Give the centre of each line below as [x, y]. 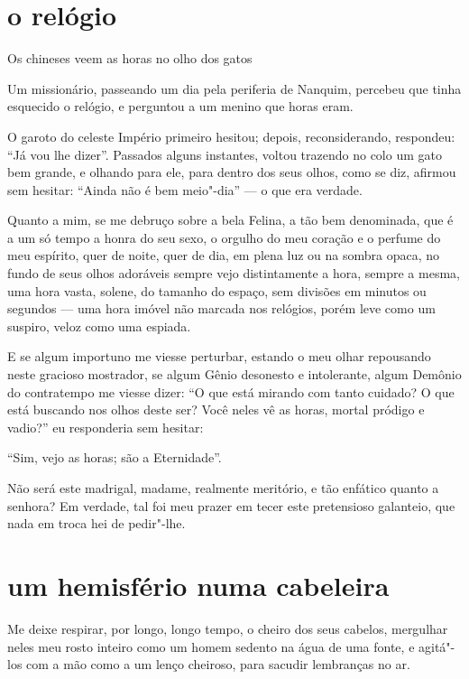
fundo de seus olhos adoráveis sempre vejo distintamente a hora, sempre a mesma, [234, 273]
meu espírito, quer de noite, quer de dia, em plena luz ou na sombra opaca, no [224, 255]
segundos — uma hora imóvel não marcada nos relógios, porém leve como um [221, 308]
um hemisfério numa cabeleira [198, 585]
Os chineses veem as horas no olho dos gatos [130, 58]
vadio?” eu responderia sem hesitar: [106, 427]
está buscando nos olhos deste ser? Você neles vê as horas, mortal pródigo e [216, 409]
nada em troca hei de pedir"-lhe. [97, 523]
